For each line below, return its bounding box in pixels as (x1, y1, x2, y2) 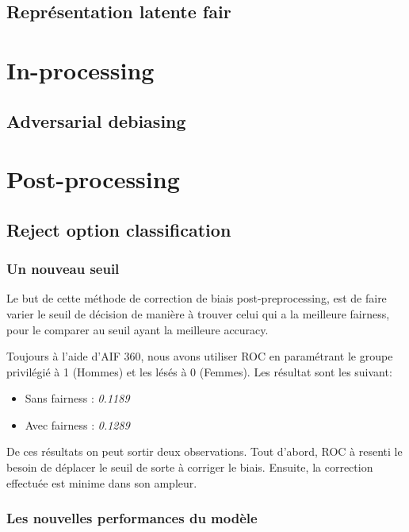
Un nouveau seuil (6, 259, 120, 279)
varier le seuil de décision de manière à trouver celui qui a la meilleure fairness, (6, 305, 390, 322)
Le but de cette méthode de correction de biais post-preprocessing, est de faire (6, 290, 387, 306)
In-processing (6, 53, 155, 86)
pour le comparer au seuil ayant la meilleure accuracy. (6, 321, 269, 337)
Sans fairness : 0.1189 (25, 390, 130, 407)
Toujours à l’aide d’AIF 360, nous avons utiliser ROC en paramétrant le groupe (6, 348, 393, 364)
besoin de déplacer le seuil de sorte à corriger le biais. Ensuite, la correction (6, 459, 373, 476)
